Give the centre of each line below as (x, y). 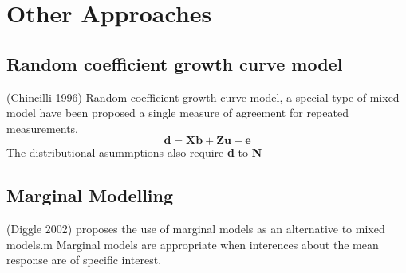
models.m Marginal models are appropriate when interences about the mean (193, 244)
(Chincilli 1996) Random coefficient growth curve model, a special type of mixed (203, 97)
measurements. (43, 128)
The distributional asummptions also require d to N (134, 152)
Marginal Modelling (90, 195)
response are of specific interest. (84, 260)
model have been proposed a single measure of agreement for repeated (177, 113)
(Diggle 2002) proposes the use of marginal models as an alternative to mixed (196, 229)
